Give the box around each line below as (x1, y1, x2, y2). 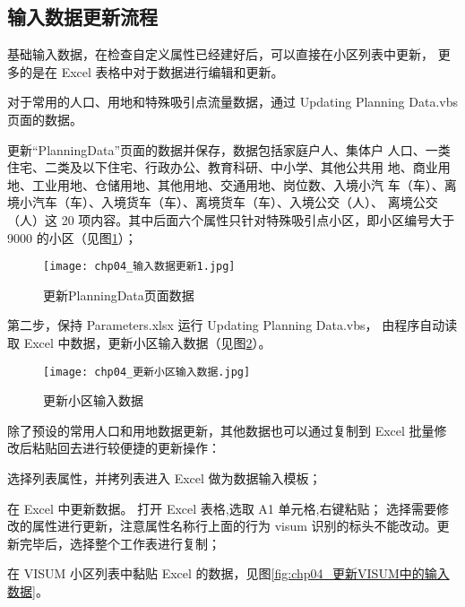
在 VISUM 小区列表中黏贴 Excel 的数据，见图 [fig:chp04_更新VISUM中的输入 (7, 564, 450, 583)
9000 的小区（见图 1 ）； (7, 228, 137, 247)
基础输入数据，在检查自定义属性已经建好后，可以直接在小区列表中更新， (7, 45, 434, 64)
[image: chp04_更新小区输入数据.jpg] (43, 365, 251, 378)
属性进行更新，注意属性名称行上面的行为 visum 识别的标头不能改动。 (31, 516, 437, 535)
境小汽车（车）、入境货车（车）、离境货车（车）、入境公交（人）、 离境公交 (7, 193, 438, 212)
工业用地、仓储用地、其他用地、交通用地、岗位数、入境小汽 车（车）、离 (31, 175, 457, 194)
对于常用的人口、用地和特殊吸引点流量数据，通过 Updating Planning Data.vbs (7, 92, 458, 111)
